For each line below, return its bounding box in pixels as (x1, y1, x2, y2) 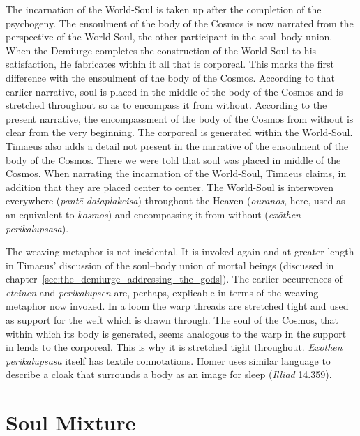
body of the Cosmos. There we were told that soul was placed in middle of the (6, 152, 341, 167)
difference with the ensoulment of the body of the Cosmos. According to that (6, 70, 336, 84)
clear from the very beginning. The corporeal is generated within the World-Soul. (6, 125, 353, 140)
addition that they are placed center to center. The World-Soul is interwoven (6, 179, 334, 194)
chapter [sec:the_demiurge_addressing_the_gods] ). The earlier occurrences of (6, 271, 343, 286)
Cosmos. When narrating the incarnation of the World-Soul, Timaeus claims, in (6, 166, 347, 181)
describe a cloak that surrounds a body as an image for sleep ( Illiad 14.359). (6, 367, 332, 382)
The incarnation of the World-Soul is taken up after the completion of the (6, 2, 322, 16)
